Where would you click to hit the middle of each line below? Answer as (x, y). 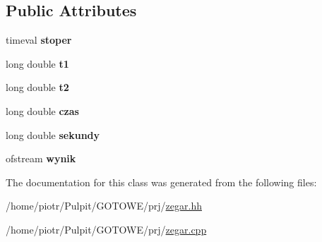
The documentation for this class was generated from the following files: (161, 182)
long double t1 (37, 63)
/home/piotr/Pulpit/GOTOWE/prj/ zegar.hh (104, 206)
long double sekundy (53, 134)
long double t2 (37, 87)
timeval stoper (39, 40)
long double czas (42, 110)
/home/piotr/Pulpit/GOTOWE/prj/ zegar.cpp (106, 229)
